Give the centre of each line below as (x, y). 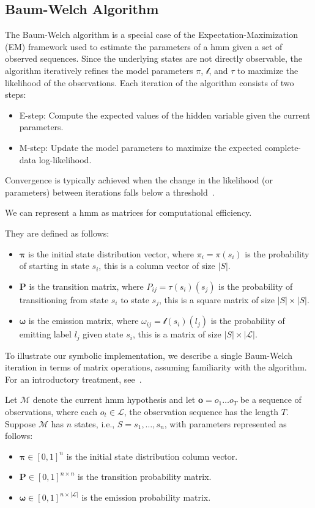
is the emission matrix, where (83, 321)
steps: (16, 94)
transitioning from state (64, 299)
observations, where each (51, 411)
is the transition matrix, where (86, 286)
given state (103, 334)
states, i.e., (94, 423)
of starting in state (54, 266)
